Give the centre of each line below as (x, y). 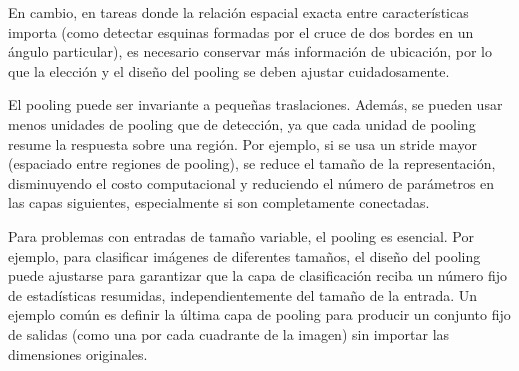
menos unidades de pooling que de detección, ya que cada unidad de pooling (242, 123)
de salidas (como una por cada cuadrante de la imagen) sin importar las (229, 333)
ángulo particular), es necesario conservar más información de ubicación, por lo (250, 51)
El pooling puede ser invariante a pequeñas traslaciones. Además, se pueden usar (255, 104)
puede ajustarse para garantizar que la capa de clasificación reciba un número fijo (258, 275)
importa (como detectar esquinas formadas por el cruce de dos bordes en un (241, 31)
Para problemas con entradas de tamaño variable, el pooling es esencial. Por (241, 235)
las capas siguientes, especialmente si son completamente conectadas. (219, 202)
